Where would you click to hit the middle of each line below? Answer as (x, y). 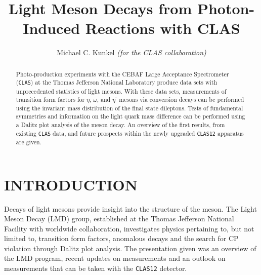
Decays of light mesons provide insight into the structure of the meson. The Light (130, 208)
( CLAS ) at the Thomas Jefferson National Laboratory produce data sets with (117, 82)
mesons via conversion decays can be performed (182, 100)
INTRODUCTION (71, 184)
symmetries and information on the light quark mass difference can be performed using (130, 116)
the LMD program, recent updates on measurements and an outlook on (115, 258)
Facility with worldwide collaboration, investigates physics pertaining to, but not (129, 228)
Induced (52, 28)
